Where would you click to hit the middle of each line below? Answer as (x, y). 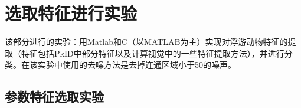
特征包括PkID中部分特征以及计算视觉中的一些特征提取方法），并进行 (153, 53)
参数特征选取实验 (54, 96)
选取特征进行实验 (71, 13)
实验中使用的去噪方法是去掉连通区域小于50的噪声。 (137, 65)
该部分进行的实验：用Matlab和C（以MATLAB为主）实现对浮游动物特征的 (146, 42)
